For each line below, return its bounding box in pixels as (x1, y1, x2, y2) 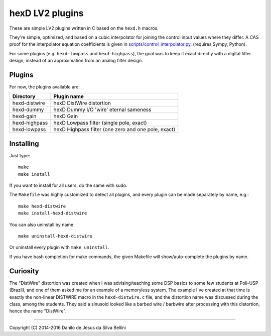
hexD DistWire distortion (53, 99, 111, 106)
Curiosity (9, 267, 40, 275)
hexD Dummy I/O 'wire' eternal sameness (53, 106, 152, 113)
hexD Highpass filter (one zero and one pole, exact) (53, 126, 176, 133)
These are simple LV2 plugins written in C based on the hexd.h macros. (9, 25, 159, 31)
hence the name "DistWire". (9, 308, 67, 314)
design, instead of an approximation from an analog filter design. (9, 58, 143, 64)
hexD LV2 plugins (9, 8, 84, 19)
